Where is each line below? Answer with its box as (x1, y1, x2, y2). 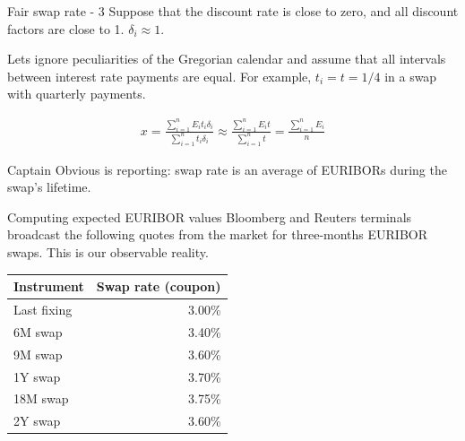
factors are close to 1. (7, 19, 125, 38)
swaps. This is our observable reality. (7, 243, 209, 262)
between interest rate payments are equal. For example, (7, 66, 312, 85)
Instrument (13, 277, 84, 296)
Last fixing (13, 299, 73, 318)
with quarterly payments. (7, 84, 146, 103)
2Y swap (13, 411, 61, 430)
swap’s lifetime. (7, 177, 91, 196)
